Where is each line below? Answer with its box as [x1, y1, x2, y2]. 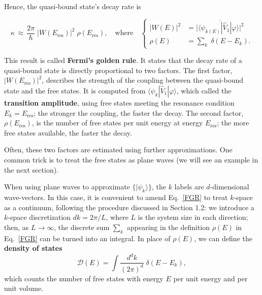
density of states [4, 243, 62, 253]
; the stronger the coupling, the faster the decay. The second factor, [34, 107, 244, 118]
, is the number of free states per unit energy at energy [31, 117, 203, 128]
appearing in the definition [126, 221, 210, 232]
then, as [4, 221, 29, 232]
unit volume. [4, 283, 44, 293]
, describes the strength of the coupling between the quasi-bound [42, 75, 244, 85]
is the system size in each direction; [138, 212, 248, 222]
